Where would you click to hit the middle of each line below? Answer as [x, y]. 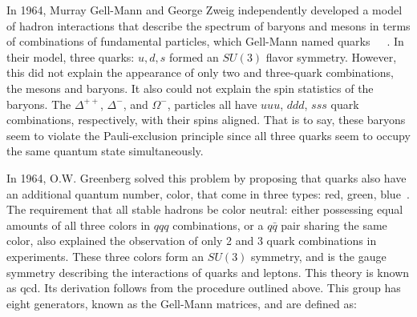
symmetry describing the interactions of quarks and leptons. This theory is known [208, 272]
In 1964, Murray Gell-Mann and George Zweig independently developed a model [204, 10]
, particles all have [212, 104]
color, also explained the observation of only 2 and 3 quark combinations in [192, 241]
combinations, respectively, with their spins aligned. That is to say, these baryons [206, 120]
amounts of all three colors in [79, 225]
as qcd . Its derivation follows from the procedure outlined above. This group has [204, 288]
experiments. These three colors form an [105, 256]
